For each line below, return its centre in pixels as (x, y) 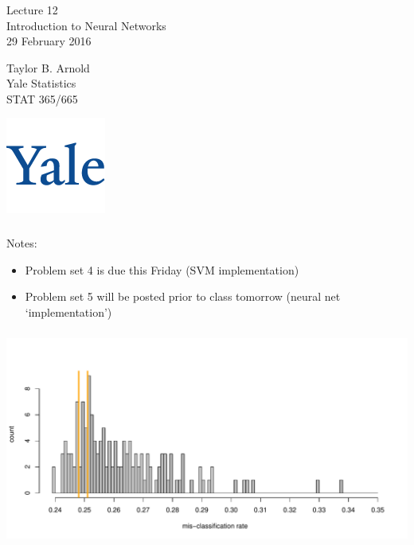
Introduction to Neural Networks (86, 25)
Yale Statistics (41, 83)
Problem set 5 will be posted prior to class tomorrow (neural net (183, 296)
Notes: (22, 243)
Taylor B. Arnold (48, 67)
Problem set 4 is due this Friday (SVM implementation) (162, 269)
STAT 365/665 (42, 98)
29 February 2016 (49, 41)
